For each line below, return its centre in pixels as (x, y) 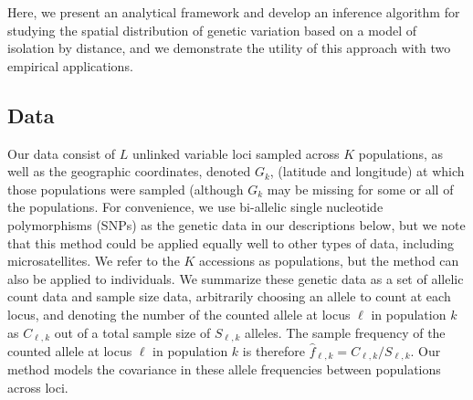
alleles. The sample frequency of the (345, 332)
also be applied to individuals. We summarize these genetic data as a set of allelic (236, 278)
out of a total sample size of (132, 332)
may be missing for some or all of (360, 189)
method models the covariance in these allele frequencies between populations (224, 369)
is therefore (274, 350)
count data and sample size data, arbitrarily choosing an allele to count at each (229, 296)
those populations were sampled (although (126, 189)
